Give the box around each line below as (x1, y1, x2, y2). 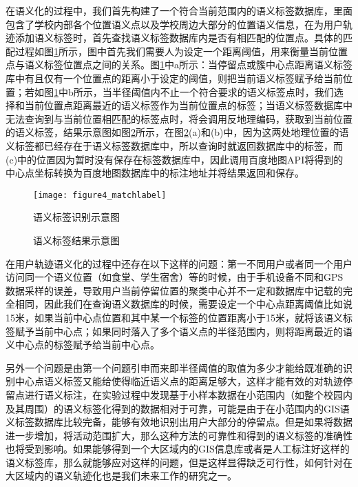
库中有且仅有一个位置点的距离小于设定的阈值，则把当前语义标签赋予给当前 (6, 70, 343, 85)
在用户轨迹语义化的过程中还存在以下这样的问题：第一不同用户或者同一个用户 (6, 256, 352, 270)
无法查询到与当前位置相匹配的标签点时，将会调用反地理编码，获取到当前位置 (6, 111, 352, 126)
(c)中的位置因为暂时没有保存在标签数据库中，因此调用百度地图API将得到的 (6, 152, 344, 166)
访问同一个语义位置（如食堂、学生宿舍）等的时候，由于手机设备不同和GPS (6, 270, 344, 284)
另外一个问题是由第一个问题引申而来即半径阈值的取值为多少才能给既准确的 (6, 360, 343, 375)
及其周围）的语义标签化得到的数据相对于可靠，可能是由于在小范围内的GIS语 (6, 401, 350, 415)
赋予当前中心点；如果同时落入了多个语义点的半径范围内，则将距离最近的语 (14, 324, 352, 338)
